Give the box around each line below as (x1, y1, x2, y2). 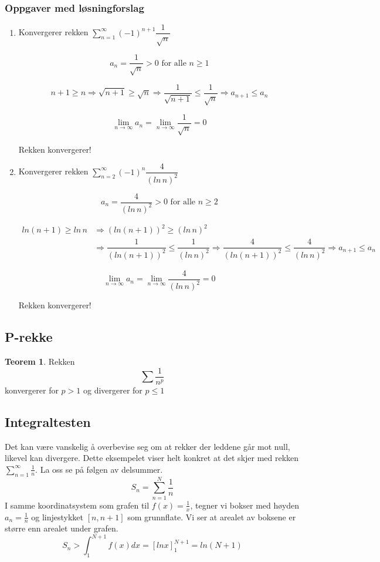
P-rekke (5, 328, 53, 346)
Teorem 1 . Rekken (5, 355, 75, 368)
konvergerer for (5, 383, 59, 396)
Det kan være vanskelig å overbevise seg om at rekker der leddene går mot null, (5, 440, 290, 452)
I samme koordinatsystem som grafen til (5, 499, 150, 511)
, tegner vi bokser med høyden (190, 499, 300, 511)
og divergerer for (83, 383, 142, 396)
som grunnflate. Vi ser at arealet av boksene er (127, 510, 296, 523)
